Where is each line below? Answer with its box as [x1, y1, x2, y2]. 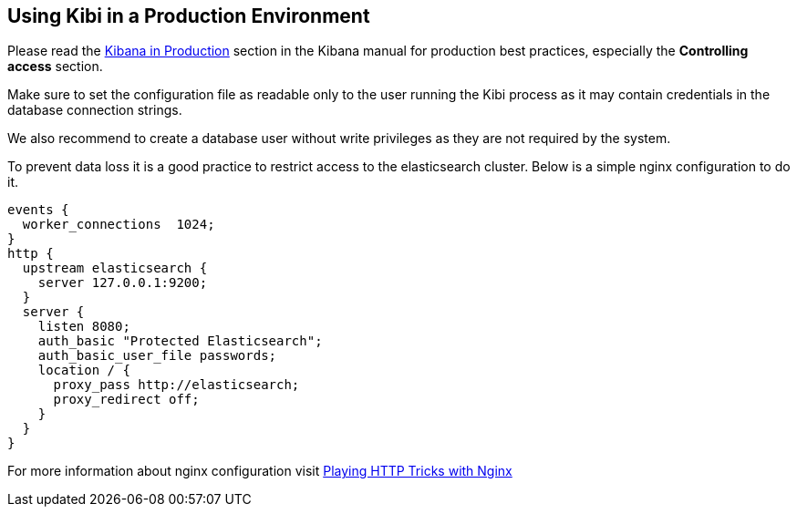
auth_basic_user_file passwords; [37, 348, 277, 364]
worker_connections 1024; [22, 217, 215, 232]
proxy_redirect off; [53, 392, 200, 407]
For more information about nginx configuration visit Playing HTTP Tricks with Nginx [7, 463, 512, 479]
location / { [37, 363, 130, 378]
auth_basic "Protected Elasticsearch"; [37, 334, 323, 349]
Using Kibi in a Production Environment [7, 5, 370, 27]
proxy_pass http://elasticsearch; [53, 377, 300, 393]
